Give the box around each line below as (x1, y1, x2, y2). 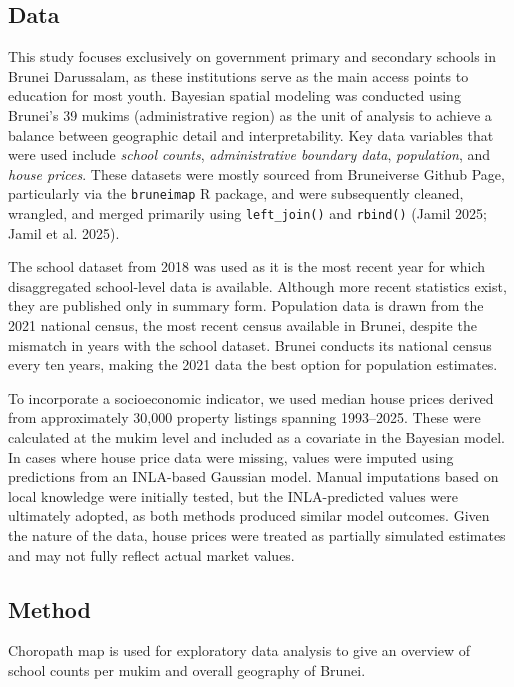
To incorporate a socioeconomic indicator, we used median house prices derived (8, 387, 494, 408)
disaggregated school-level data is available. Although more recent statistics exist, (8, 275, 507, 296)
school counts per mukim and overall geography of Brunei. (8, 659, 366, 680)
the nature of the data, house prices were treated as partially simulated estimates (8, 524, 506, 545)
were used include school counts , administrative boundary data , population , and (8, 144, 491, 165)
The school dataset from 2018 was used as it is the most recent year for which (8, 256, 485, 277)
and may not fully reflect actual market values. (8, 544, 295, 565)
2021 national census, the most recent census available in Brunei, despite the (8, 315, 477, 336)
